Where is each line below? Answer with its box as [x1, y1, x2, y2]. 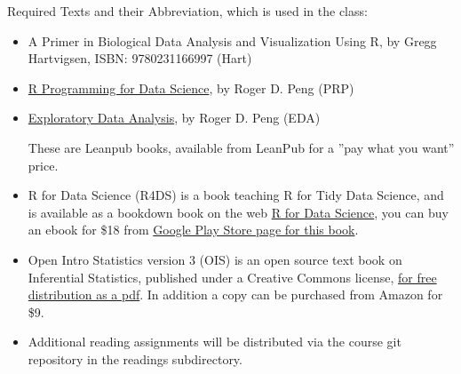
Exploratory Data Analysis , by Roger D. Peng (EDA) [28, 108, 321, 127]
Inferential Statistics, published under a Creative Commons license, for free [28, 267, 437, 286]
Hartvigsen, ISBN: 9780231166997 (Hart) [28, 49, 252, 68]
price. [28, 155, 59, 174]
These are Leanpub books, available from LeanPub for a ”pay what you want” [28, 138, 455, 156]
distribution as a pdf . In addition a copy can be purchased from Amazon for [28, 285, 443, 304]
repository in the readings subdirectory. [28, 349, 242, 368]
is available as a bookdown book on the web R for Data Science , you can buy [28, 203, 449, 221]
